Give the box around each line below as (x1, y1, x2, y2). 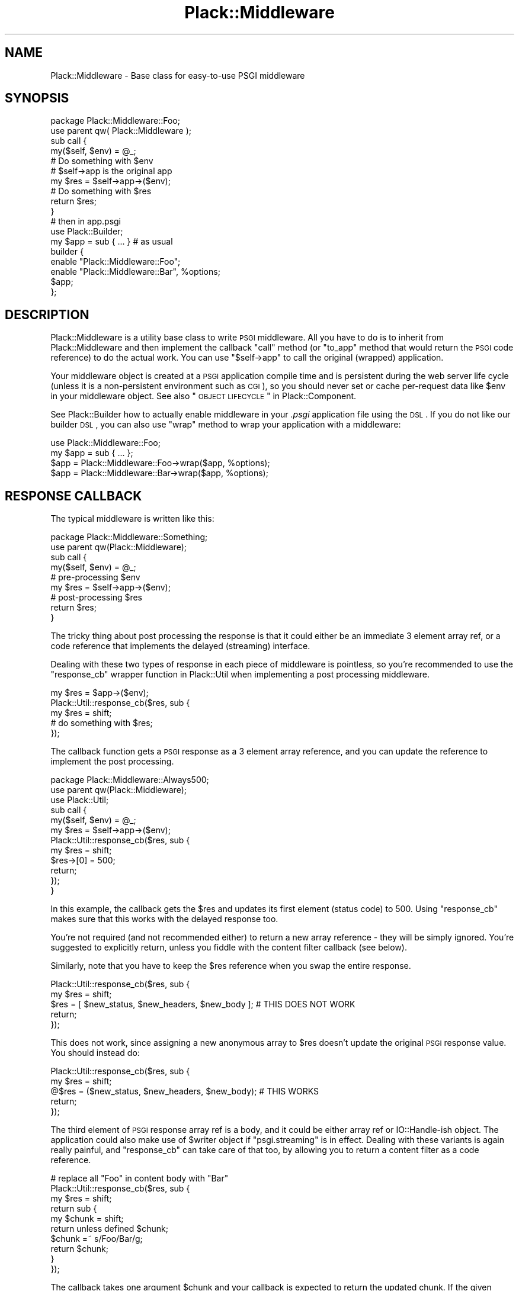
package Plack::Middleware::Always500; (50, 775, 209, 785)
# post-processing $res (50, 592, 142, 603)
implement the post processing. (50, 756, 174, 767)
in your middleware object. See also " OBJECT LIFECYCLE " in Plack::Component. (50, 391, 357, 402)
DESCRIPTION (5, 307, 89, 322)
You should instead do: (50, 1048, 140, 1058)
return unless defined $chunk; (50, 1223, 168, 1234)
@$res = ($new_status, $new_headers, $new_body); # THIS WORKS (50, 1086, 319, 1097)
